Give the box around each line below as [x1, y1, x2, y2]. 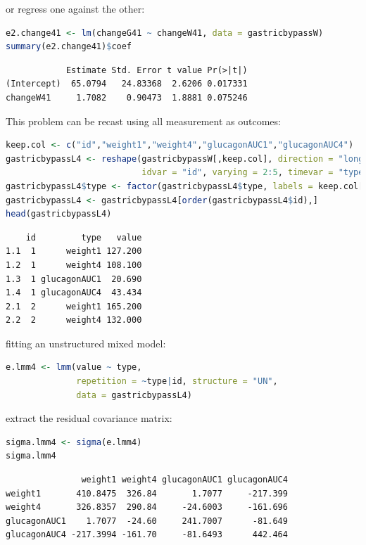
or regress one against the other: [6, 1, 145, 15]
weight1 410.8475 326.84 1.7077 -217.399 [6, 488, 288, 499]
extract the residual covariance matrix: [6, 411, 172, 425]
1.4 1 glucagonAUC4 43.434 [6, 288, 142, 298]
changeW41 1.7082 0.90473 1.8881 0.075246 [6, 92, 248, 103]
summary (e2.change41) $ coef [6, 41, 132, 52]
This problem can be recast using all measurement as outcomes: [6, 113, 281, 128]
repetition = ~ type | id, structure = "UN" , [76, 376, 278, 387]
